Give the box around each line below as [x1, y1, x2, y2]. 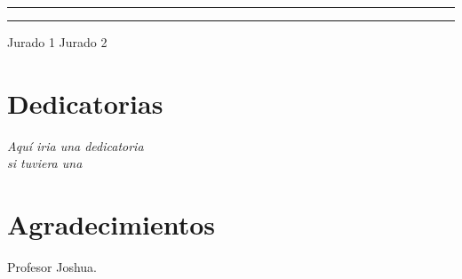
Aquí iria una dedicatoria [7, 136, 144, 155]
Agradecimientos [7, 206, 216, 243]
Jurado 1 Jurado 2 [7, 33, 108, 51]
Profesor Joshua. [7, 258, 97, 276]
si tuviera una [7, 154, 83, 172]
